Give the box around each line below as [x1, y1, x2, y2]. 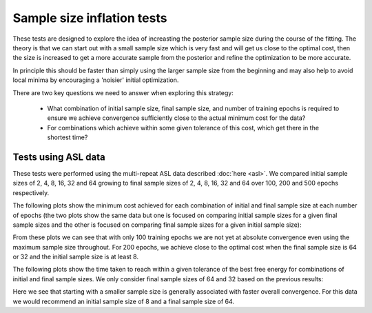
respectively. [12, 188, 50, 196]
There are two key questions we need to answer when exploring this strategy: [12, 88, 234, 97]
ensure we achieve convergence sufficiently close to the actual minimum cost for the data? [47, 114, 306, 122]
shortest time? [47, 133, 88, 141]
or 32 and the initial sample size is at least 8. [12, 252, 139, 261]
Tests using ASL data [12, 151, 106, 163]
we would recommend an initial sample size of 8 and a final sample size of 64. [12, 297, 234, 305]
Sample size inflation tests [12, 10, 167, 26]
